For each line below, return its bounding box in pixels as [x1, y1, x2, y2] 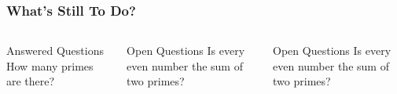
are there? [6, 73, 55, 89]
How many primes [6, 57, 94, 74]
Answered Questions [6, 42, 104, 59]
